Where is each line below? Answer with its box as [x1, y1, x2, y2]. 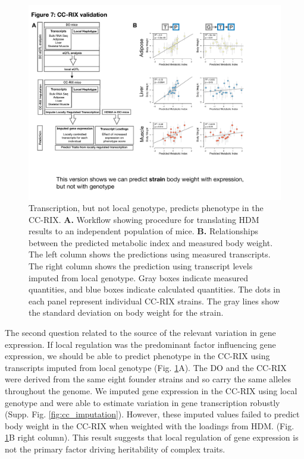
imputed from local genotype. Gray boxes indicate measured [29, 271, 249, 284]
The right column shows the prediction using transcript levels [29, 260, 253, 272]
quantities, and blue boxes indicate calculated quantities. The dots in [29, 283, 281, 295]
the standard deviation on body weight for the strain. [29, 306, 224, 319]
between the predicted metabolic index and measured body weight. [29, 236, 273, 249]
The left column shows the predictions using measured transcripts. [29, 248, 271, 260]
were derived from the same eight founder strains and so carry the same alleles [5, 373, 291, 385]
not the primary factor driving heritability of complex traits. [5, 442, 225, 455]
